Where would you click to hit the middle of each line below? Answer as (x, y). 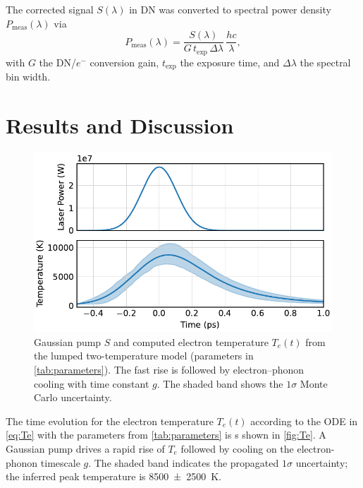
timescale (60, 462)
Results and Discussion (120, 125)
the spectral (325, 62)
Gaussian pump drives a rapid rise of (85, 449)
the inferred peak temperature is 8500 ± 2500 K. (113, 476)
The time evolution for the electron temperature (110, 421)
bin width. (28, 77)
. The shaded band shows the (220, 383)
